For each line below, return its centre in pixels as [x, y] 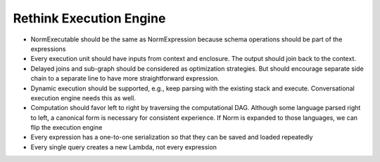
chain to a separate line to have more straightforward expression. [125, 79]
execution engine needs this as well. [83, 97]
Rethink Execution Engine [89, 18]
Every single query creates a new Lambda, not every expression [124, 147]
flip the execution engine [66, 128]
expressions [48, 48]
